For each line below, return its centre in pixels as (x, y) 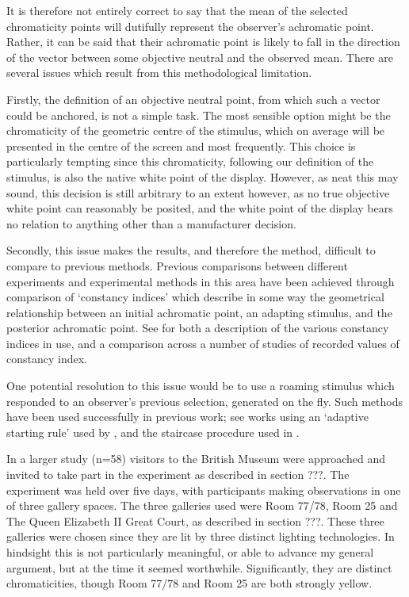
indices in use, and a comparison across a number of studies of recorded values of (203, 343)
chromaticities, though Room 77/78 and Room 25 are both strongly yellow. (189, 583)
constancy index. (47, 359)
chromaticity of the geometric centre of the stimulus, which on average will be (196, 130)
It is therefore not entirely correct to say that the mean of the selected (177, 10)
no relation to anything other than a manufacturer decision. (151, 223)
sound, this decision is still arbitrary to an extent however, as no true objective (198, 192)
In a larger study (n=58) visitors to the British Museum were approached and (196, 459)
